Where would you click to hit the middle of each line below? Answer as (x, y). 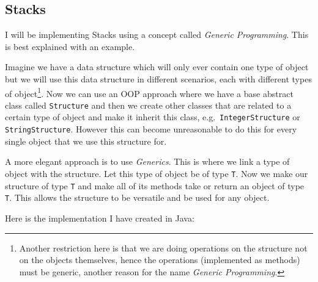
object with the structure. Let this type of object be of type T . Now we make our (157, 173)
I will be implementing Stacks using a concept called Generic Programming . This (157, 34)
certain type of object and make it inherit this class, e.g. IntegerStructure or (153, 117)
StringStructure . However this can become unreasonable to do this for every (151, 129)
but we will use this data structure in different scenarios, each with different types (158, 78)
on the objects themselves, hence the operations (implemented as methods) (160, 260)
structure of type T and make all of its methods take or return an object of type (155, 185)
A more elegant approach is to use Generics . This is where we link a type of (147, 161)
